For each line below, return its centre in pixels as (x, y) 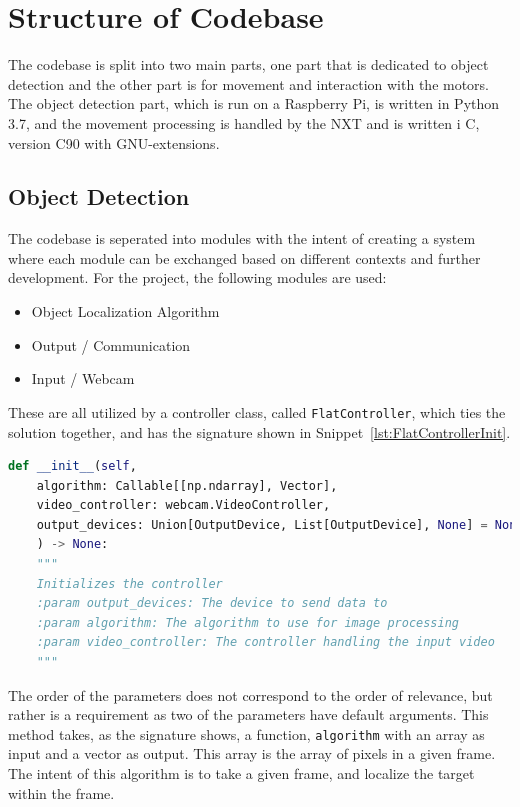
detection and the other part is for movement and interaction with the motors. (249, 83)
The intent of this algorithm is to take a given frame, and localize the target (241, 773)
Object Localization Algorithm (125, 311)
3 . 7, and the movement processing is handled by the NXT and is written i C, (244, 122)
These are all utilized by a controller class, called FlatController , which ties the (257, 411)
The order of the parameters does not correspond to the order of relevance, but (250, 694)
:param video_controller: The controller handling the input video (265, 642)
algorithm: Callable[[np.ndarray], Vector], (187, 485)
